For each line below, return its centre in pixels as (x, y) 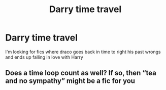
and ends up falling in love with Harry (44, 57)
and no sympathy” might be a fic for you (70, 81)
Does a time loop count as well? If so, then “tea (81, 73)
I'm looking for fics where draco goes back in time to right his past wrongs (83, 52)
